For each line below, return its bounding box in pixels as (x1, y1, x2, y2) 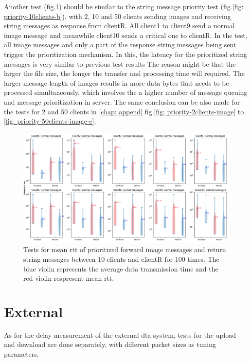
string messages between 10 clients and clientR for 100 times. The (23, 253, 219, 264)
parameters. (4, 349, 39, 359)
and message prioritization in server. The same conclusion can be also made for (4, 96, 240, 107)
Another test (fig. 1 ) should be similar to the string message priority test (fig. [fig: (4, 1, 244, 11)
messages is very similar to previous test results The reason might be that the (4, 58, 236, 69)
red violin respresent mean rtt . (23, 273, 114, 283)
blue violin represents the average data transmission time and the (23, 263, 218, 273)
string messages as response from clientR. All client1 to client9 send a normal (4, 20, 234, 31)
